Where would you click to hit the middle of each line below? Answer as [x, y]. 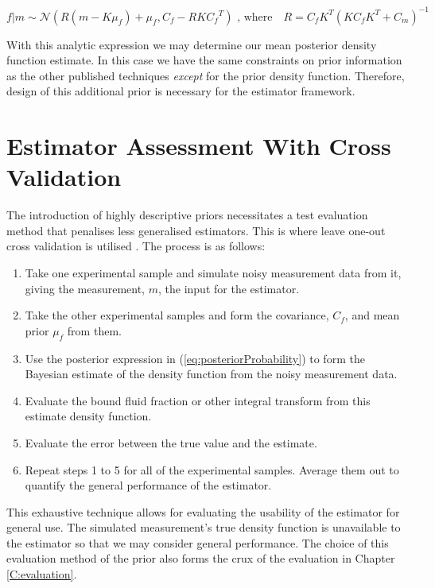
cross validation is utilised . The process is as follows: [136, 246]
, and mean [372, 315]
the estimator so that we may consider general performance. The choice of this [198, 542]
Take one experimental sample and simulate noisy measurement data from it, [213, 272]
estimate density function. [88, 416]
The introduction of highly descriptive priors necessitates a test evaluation [187, 215]
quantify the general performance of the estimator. [148, 485]
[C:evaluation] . [42, 574]
